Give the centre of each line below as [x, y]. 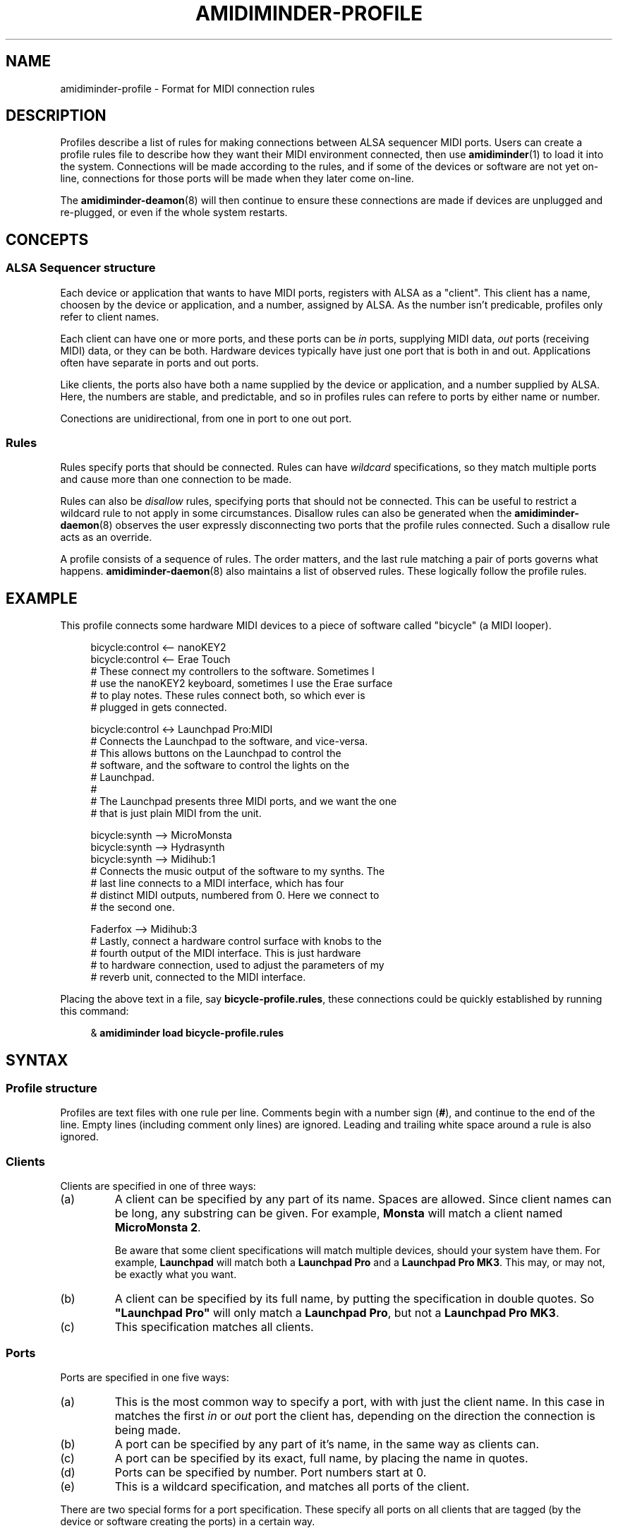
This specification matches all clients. [214, 1327]
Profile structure [51, 1088]
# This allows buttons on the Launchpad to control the [216, 753]
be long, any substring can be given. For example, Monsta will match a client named [339, 1213]
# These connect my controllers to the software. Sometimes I [232, 672]
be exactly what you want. [176, 1275]
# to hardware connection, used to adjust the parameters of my [237, 965]
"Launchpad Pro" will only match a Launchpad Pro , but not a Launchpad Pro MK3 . [337, 1313]
